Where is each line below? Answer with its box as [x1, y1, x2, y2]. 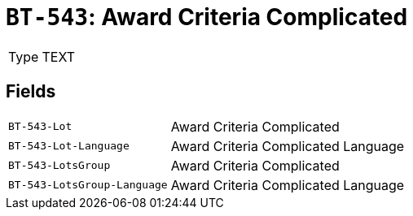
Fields [6, 81, 56, 102]
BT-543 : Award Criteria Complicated [6, 3, 408, 31]
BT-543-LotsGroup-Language [8, 179, 168, 192]
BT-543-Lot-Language [8, 140, 130, 153]
